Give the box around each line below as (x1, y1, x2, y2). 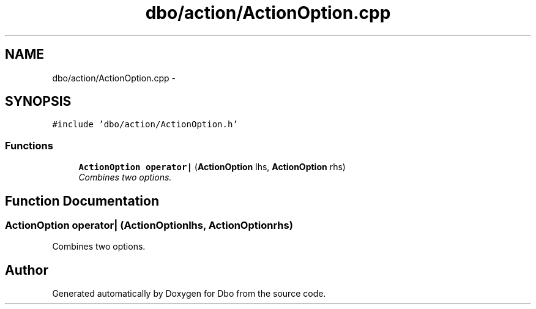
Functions (5, 139, 53, 152)
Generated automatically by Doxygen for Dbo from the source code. (52, 288, 326, 299)
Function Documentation (5, 193, 159, 209)
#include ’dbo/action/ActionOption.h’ (52, 119, 238, 130)
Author (5, 262, 48, 278)
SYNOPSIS (5, 94, 72, 110)
